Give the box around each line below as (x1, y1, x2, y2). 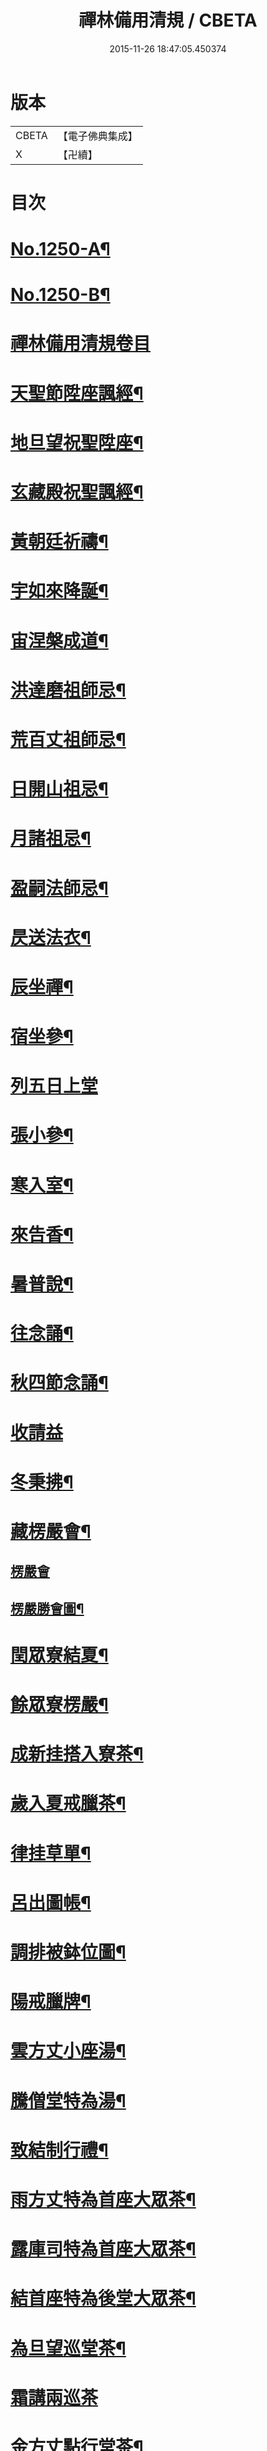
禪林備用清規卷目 (10, 332, 152, 355)
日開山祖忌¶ (10, 778, 109, 801)
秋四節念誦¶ (10, 1372, 109, 1395)
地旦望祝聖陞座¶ (10, 431, 144, 454)
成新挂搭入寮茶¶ (10, 1743, 144, 1766)
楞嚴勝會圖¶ (10, 1600, 85, 1617)
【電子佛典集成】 (57, 129, 138, 143)
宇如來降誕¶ (10, 580, 109, 603)
